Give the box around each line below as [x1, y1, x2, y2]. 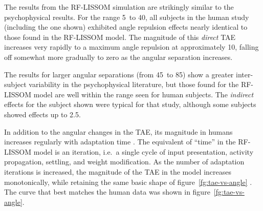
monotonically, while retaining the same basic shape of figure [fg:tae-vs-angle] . [4, 176, 252, 187]
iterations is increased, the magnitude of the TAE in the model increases [4, 166, 232, 177]
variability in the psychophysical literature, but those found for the [29, 79, 239, 90]
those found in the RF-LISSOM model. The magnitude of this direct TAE [4, 31, 236, 42]
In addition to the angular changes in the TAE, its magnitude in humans [4, 126, 233, 137]
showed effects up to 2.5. [4, 109, 81, 119]
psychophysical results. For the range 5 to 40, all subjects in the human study [4, 11, 249, 22]
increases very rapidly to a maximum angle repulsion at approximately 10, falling [4, 41, 259, 52]
